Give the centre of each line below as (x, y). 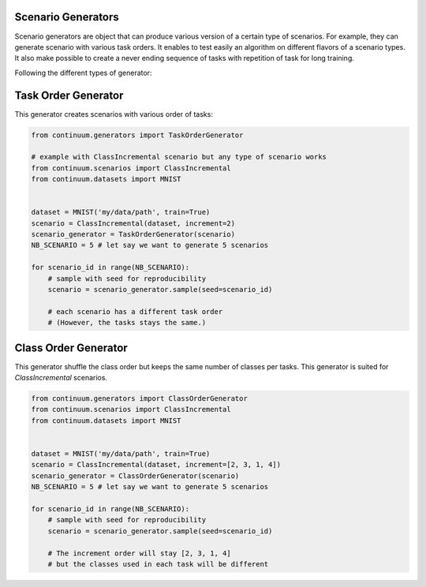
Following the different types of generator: (83, 73)
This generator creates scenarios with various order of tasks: (114, 114)
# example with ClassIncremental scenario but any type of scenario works (179, 157)
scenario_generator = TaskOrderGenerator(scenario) (133, 234)
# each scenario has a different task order (135, 311)
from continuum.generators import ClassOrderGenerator (139, 399)
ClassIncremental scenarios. (61, 378)
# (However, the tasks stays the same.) (127, 323)
